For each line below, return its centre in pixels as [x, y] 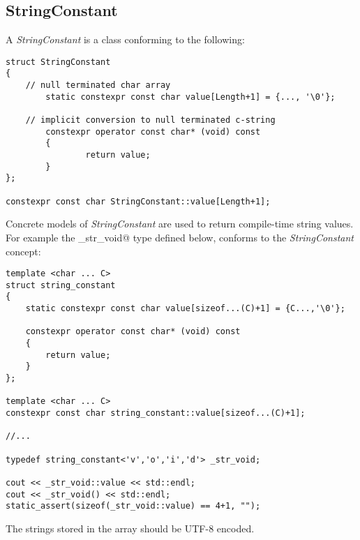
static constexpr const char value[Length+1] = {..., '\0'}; [190, 97]
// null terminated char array [98, 85]
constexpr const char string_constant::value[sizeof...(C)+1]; [156, 413]
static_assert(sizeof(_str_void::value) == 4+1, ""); [133, 506]
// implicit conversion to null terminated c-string [150, 120]
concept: [23, 251]
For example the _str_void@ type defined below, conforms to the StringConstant [180, 237]
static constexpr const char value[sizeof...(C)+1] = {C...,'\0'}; [185, 309]
